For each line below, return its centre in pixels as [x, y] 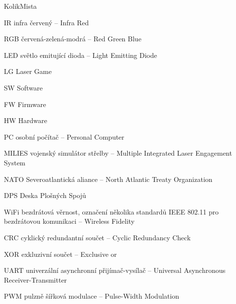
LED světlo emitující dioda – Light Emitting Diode [80, 55]
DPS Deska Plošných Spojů [45, 195]
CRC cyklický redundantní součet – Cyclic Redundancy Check [97, 237]
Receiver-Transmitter [36, 279]
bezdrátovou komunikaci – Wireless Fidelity [69, 221]
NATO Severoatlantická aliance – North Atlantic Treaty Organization [108, 179]
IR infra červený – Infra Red [46, 22]
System [15, 162]
